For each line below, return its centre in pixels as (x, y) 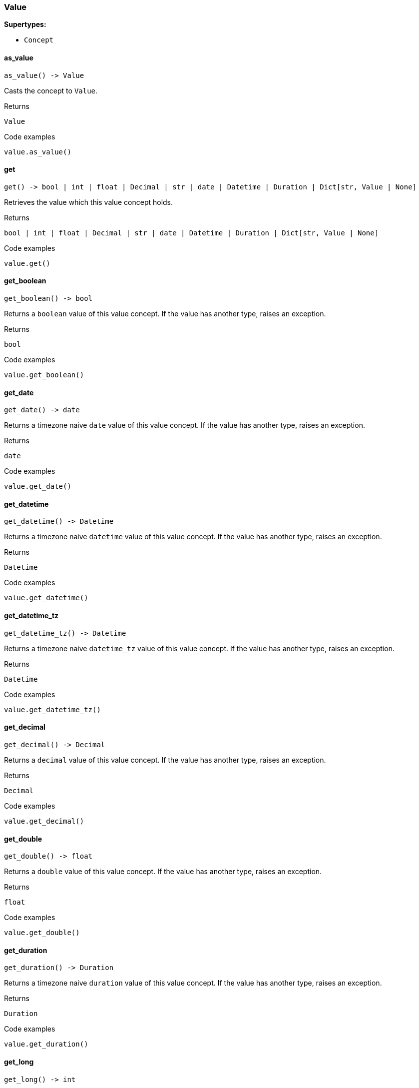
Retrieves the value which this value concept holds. (89, 202)
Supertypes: (25, 24)
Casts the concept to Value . (51, 90)
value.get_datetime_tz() (52, 709)
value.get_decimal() (44, 821)
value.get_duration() (46, 1044)
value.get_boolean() (44, 375)
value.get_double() (42, 933)
